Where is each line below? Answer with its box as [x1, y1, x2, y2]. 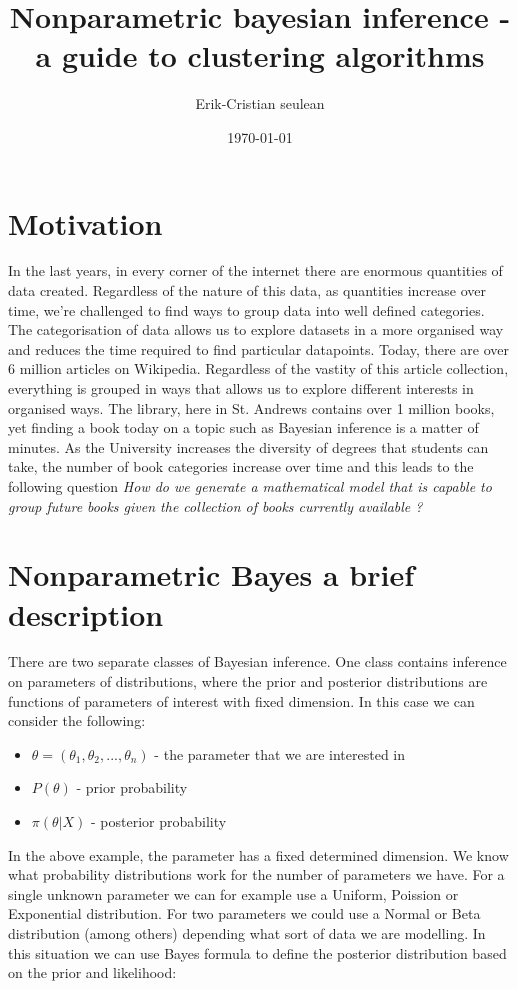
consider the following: [8, 710, 146, 731]
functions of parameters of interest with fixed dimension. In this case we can [8, 690, 475, 711]
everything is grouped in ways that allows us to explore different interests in [8, 378, 474, 398]
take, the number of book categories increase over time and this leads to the [8, 456, 474, 477]
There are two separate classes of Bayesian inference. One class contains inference [8, 651, 507, 672]
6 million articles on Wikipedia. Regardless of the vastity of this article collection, [8, 358, 509, 379]
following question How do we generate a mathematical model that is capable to [8, 475, 492, 496]
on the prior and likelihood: [8, 962, 177, 983]
